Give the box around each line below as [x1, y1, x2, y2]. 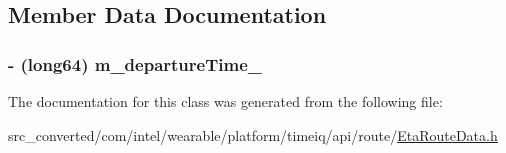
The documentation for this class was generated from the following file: [8, 91, 443, 111]
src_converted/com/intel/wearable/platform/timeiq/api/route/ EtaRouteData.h [8, 124, 498, 145]
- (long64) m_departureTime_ [8, 51, 262, 76]
